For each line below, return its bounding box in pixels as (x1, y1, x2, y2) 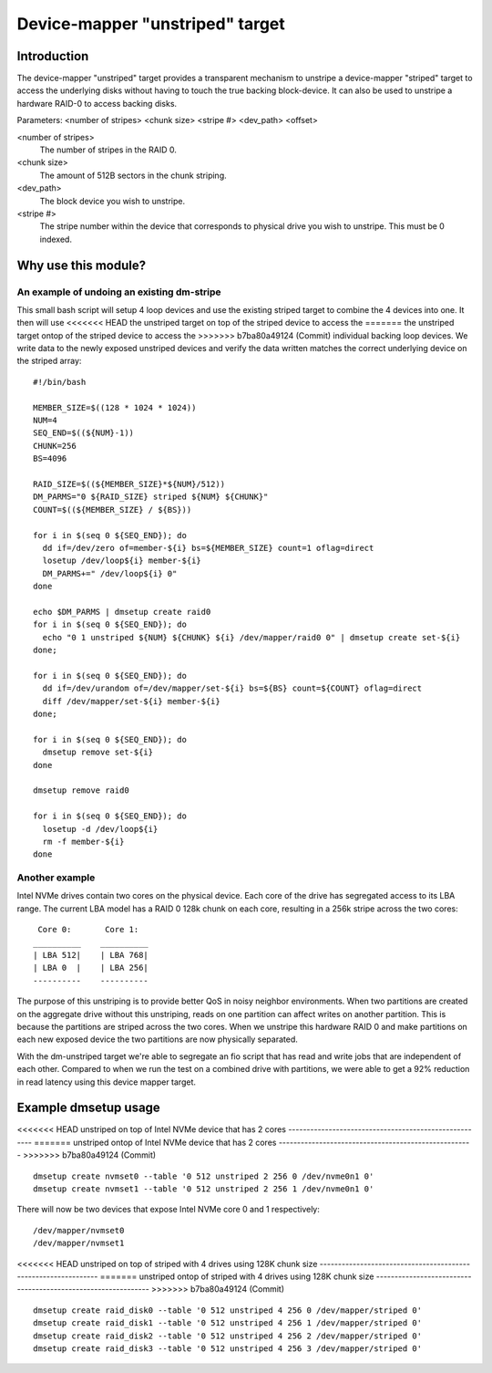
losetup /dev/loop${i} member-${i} (42, 556, 202, 566)
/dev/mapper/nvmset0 (33, 1225, 125, 1235)
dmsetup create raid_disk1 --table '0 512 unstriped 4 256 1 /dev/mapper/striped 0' (33, 1318, 423, 1328)
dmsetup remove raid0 (33, 785, 129, 796)
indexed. (39, 234, 73, 244)
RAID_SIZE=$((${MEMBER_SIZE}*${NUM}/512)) (33, 479, 226, 489)
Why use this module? (16, 257, 146, 273)
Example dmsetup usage (16, 1100, 161, 1116)
